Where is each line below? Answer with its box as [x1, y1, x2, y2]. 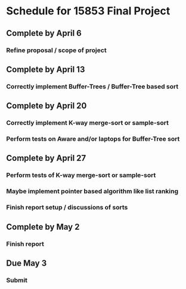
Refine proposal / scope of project [6, 46, 107, 54]
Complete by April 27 [6, 153, 86, 163]
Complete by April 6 [6, 28, 82, 38]
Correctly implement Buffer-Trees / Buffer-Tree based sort [6, 82, 179, 90]
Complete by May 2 [6, 221, 80, 232]
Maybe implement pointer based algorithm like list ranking [6, 187, 179, 196]
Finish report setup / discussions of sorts [6, 203, 128, 212]
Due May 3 [6, 258, 47, 268]
